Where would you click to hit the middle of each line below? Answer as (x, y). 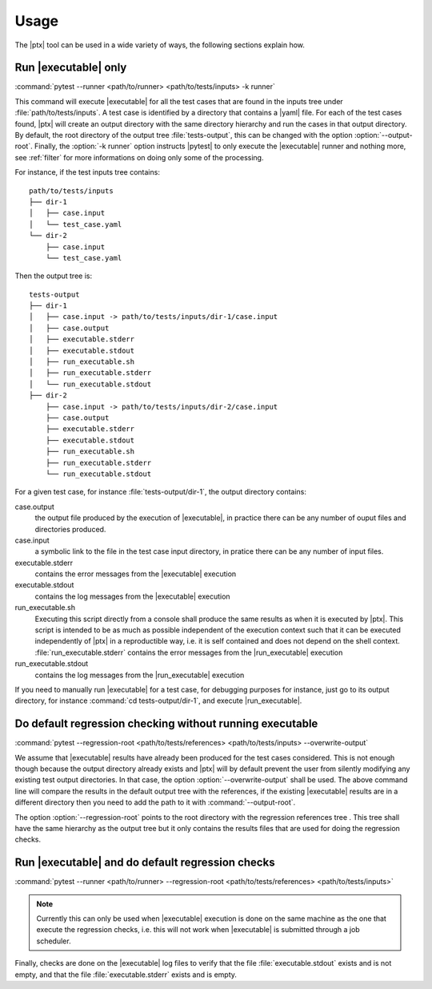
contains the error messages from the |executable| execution (136, 574)
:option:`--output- (383, 135)
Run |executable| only (71, 68)
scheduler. (54, 941)
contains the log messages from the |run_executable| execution (140, 675)
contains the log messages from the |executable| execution (133, 596)
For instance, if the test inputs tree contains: (87, 172)
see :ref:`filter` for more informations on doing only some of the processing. (139, 157)
